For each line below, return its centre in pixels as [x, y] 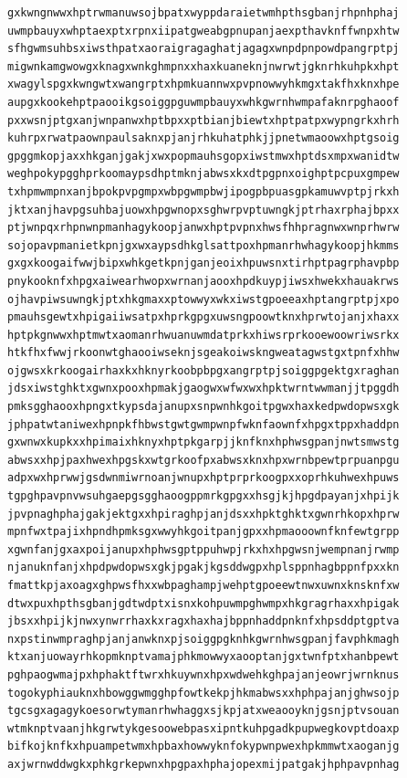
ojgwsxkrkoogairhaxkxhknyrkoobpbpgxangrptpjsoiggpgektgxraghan [203, 370]
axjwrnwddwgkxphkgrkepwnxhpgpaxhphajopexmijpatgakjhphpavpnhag [203, 764]
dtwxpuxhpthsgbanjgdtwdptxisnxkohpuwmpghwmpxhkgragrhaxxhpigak [203, 603]
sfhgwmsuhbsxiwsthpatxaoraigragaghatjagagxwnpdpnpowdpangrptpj [203, 49]
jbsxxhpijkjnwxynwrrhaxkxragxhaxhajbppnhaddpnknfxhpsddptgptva [203, 621]
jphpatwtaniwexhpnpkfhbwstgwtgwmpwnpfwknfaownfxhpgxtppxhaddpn [203, 424]
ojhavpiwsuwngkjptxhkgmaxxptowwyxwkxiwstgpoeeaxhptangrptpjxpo [203, 299]
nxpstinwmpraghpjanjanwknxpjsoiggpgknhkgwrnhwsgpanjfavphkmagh [203, 639]
